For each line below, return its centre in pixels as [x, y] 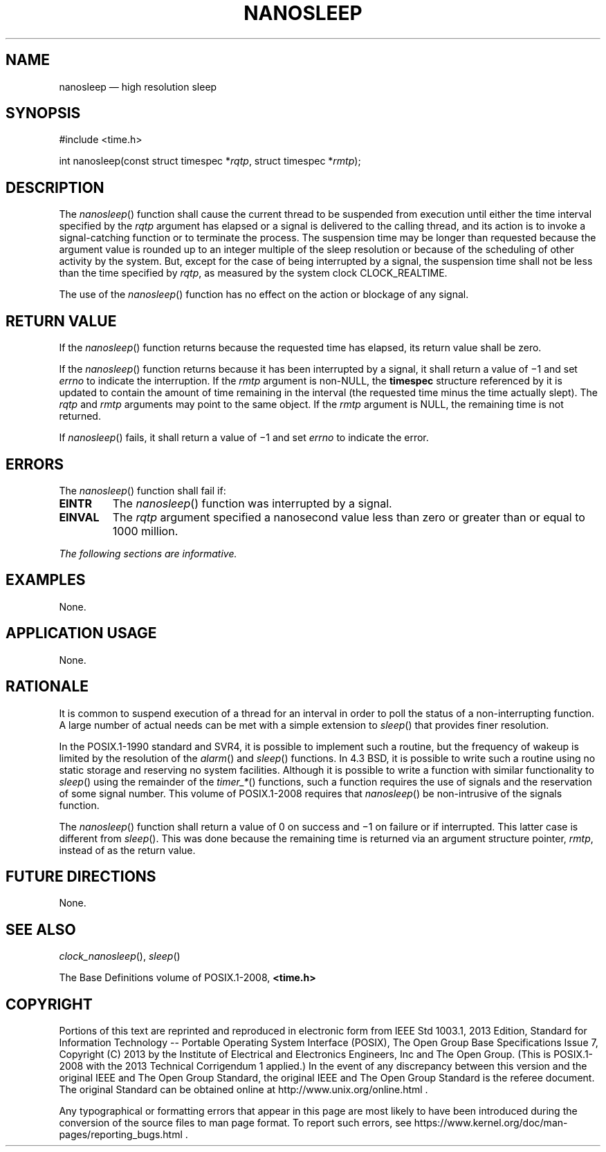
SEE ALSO [41, 929]
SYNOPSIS [43, 113]
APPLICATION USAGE [81, 633]
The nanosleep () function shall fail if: [143, 490]
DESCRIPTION [55, 187]
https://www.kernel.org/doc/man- [491, 1123]
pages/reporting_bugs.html [121, 1135]
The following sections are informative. [148, 553]
